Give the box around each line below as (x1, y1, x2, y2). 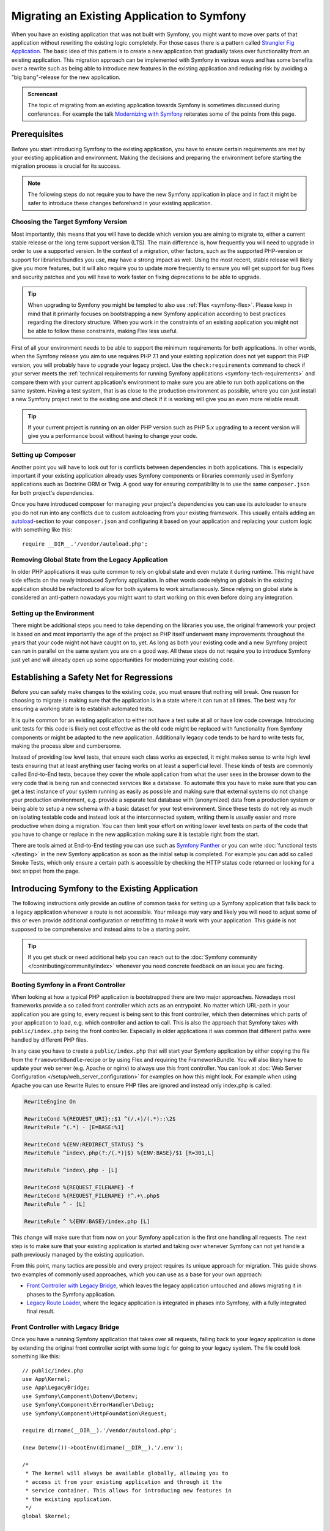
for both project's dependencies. (11, 489, 94, 496)
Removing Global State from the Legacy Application (11, 555, 168, 563)
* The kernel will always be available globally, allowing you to (25, 1470, 229, 1477)
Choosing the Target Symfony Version (11, 217, 128, 226)
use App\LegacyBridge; (22, 1384, 90, 1391)
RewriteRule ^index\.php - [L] (24, 1167, 119, 1173)
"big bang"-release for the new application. (11, 73, 120, 81)
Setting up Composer (11, 451, 76, 459)
